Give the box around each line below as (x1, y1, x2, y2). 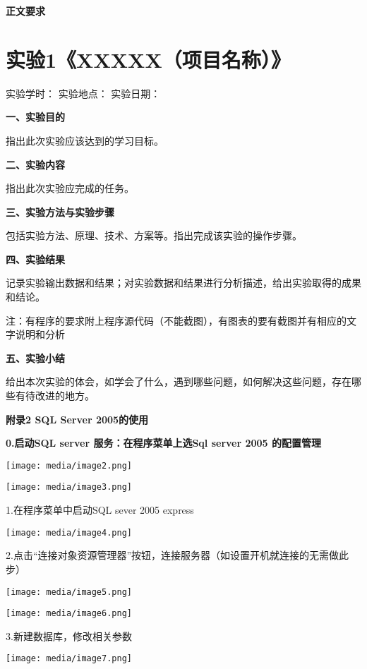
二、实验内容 (6, 157, 65, 171)
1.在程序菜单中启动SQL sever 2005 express (6, 502, 194, 517)
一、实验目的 (6, 109, 65, 124)
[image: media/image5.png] (6, 586, 132, 597)
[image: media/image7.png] (6, 653, 132, 664)
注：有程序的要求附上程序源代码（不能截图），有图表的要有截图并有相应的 (6, 313, 347, 327)
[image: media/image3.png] (6, 482, 132, 493)
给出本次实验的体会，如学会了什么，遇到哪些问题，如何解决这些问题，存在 (6, 374, 351, 389)
